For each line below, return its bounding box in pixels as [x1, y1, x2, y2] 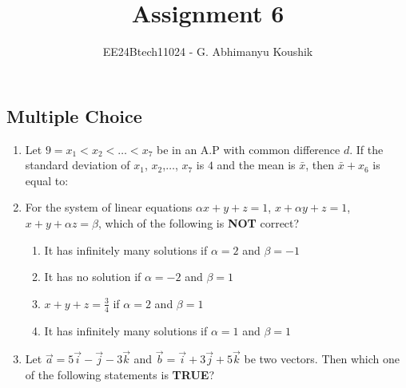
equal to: [25, 172, 69, 188]
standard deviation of [25, 156, 130, 173]
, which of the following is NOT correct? [98, 214, 300, 231]
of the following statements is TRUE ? [25, 366, 214, 382]
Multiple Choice [6, 103, 142, 128]
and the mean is [217, 156, 296, 173]
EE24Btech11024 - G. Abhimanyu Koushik [102, 43, 313, 60]
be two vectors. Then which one [244, 350, 400, 367]
